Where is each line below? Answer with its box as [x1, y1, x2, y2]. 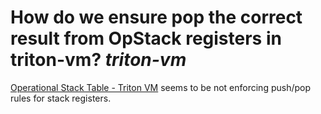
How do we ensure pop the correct [10, 6, 303, 29]
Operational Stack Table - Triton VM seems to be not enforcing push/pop [10, 81, 312, 93]
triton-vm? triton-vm [10, 49, 187, 71]
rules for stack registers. [10, 92, 112, 104]
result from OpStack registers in [10, 27, 282, 50]
